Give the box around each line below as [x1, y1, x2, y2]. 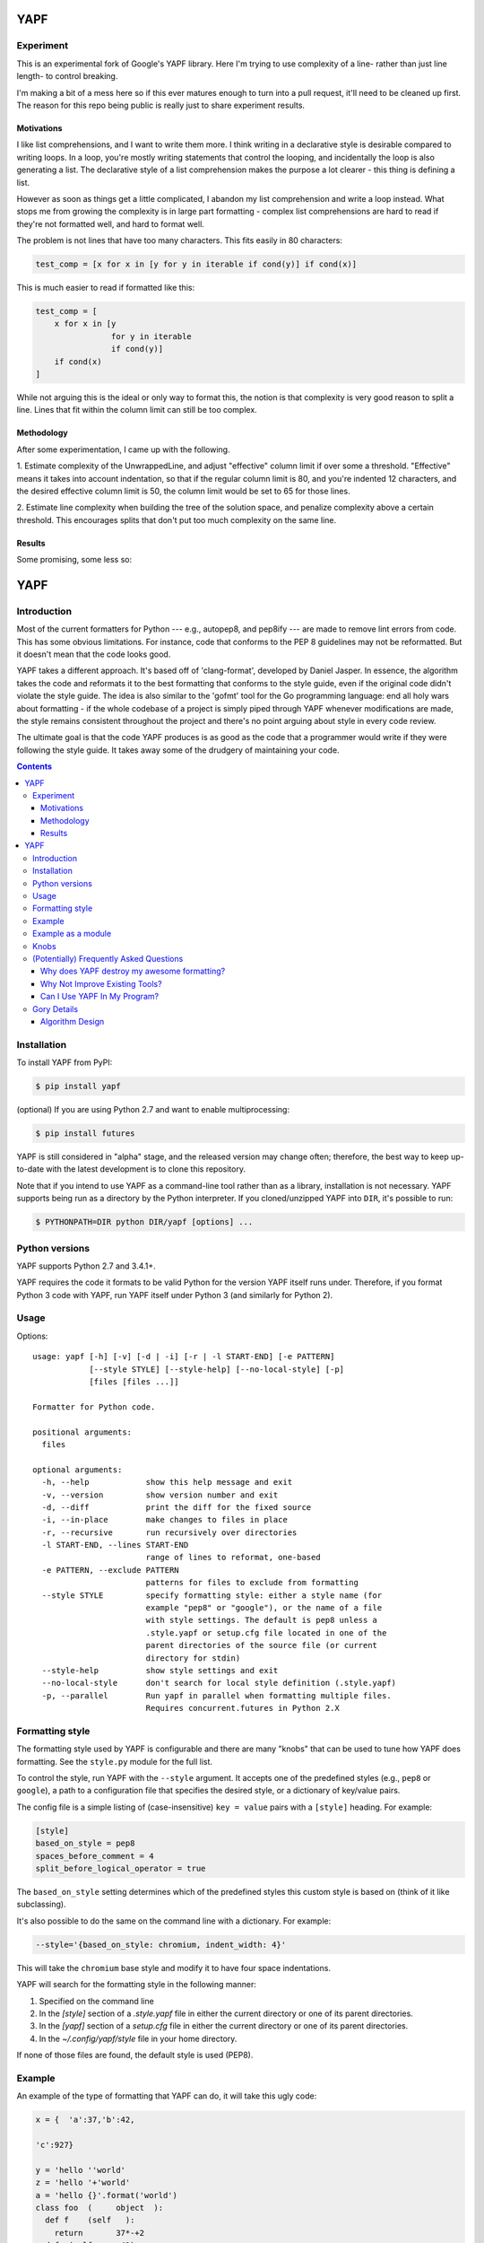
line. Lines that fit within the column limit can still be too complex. [16, 405, 257, 415]
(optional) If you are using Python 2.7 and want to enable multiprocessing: [16, 1104, 290, 1115]
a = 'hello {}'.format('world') [35, 2190, 178, 2200]
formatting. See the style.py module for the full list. [16, 1756, 213, 1767]
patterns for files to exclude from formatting [145, 1577, 359, 1588]
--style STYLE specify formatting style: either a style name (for [41, 1590, 383, 1601]
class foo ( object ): [35, 2203, 164, 2212]
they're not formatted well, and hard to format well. [16, 218, 205, 229]
